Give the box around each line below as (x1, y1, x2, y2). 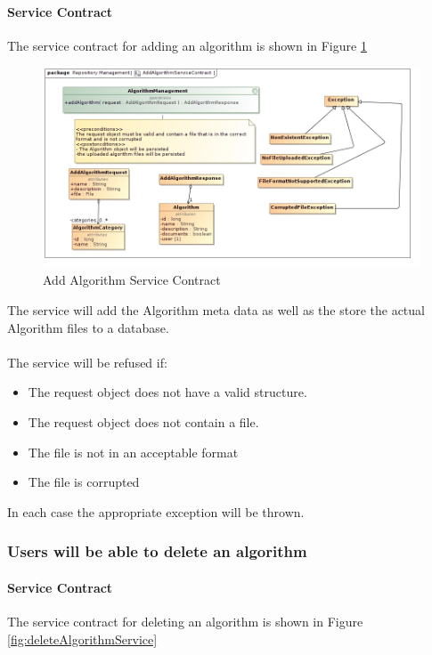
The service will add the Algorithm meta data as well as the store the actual (7, 301, 425, 319)
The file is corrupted (28, 473, 140, 491)
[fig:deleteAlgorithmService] (7, 629, 158, 648)
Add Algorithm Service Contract (43, 271, 221, 289)
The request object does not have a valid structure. (28, 383, 307, 401)
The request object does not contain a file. (28, 413, 259, 432)
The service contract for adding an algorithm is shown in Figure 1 (7, 36, 367, 54)
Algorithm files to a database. (7, 318, 169, 336)
